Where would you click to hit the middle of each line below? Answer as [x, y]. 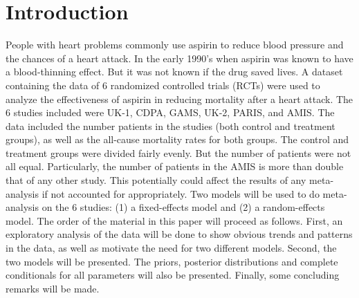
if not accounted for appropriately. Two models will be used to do [181, 193]
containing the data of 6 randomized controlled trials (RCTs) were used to [163, 85]
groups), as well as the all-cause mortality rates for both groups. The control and [177, 139]
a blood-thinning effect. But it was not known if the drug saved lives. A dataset [174, 72]
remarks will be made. [53, 288]
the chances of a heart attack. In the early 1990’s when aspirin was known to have [179, 58]
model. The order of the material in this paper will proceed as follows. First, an [174, 220]
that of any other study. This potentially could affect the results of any [156, 180]
